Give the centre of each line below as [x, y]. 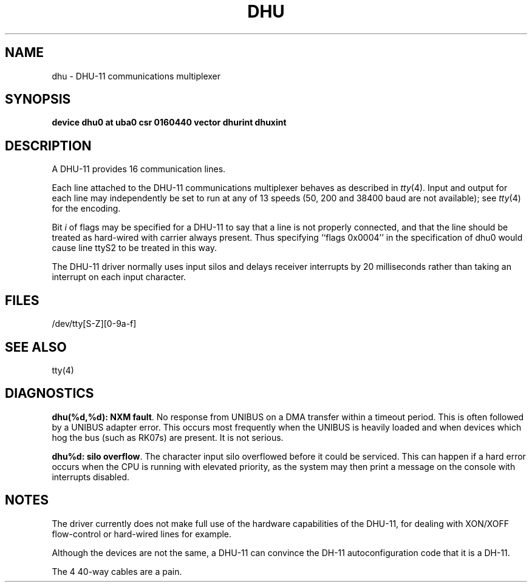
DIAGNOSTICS [49, 394]
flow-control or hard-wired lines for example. [142, 534]
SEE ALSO [36, 347]
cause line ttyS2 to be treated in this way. [134, 248]
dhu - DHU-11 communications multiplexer [136, 76]
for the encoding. [86, 209]
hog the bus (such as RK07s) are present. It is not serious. [168, 437]
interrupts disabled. [90, 477]
